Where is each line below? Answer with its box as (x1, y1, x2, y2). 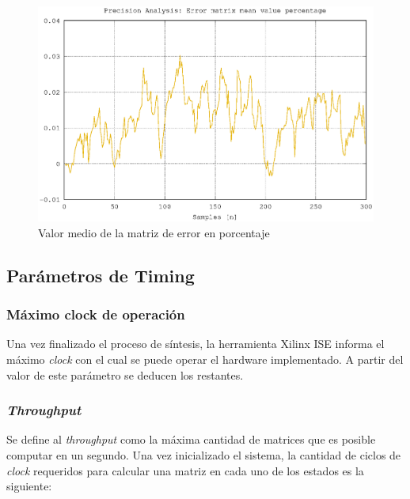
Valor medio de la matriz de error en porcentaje (38, 224, 270, 240)
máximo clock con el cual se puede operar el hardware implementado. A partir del (6, 351, 404, 368)
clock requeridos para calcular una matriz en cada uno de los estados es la (6, 462, 364, 478)
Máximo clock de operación (6, 304, 185, 324)
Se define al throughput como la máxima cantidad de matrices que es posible (6, 431, 376, 448)
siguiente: (6, 478, 52, 494)
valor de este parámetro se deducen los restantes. (6, 366, 244, 383)
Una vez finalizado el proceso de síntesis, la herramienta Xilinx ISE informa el (6, 335, 385, 352)
